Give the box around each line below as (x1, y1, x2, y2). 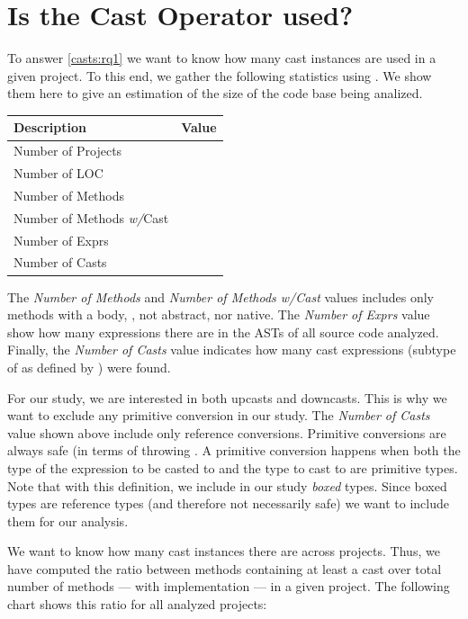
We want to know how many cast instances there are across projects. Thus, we (7, 542, 440, 561)
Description (13, 118, 87, 137)
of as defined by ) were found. (7, 357, 171, 376)
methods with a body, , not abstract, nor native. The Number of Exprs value (7, 305, 430, 324)
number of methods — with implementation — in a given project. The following (7, 577, 450, 596)
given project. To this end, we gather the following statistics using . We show (7, 66, 432, 85)
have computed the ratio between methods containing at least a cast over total (7, 559, 442, 578)
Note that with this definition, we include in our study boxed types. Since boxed (7, 476, 447, 495)
